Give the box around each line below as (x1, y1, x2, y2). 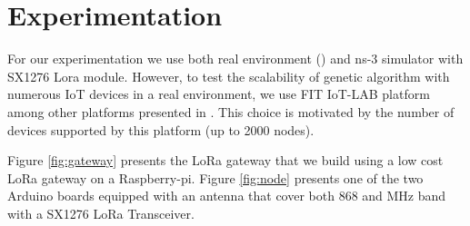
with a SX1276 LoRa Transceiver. (7, 203, 195, 222)
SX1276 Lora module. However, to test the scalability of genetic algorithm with (7, 66, 450, 85)
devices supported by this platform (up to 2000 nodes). (7, 120, 315, 139)
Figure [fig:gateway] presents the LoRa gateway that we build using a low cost (7, 151, 444, 170)
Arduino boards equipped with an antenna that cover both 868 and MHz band (7, 186, 446, 205)
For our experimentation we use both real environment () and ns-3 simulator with (7, 49, 464, 68)
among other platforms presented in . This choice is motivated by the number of (7, 102, 455, 121)
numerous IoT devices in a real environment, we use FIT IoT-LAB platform (7, 84, 430, 103)
